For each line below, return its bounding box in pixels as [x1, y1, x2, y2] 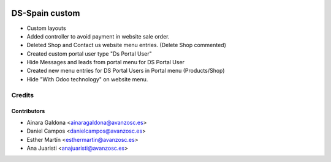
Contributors [11, 108, 45, 115]
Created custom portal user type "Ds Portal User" [26, 50, 153, 57]
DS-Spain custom [11, 8, 80, 18]
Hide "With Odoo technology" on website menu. [26, 75, 148, 83]
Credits [11, 90, 34, 99]
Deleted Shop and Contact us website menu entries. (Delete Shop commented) [26, 42, 227, 49]
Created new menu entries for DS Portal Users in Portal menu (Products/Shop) [26, 67, 225, 75]
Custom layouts [26, 24, 67, 32]
